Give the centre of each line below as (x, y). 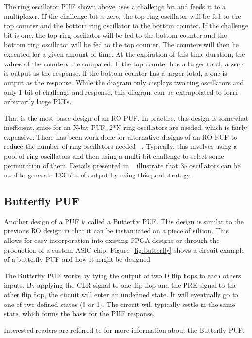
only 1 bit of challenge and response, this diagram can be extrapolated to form (121, 92)
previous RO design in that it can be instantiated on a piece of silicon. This (117, 231)
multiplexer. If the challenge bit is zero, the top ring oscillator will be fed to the (123, 16)
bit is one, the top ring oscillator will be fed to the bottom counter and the (116, 35)
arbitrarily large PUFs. (38, 101)
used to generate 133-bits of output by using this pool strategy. (98, 175)
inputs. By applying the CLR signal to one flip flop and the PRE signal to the (120, 285)
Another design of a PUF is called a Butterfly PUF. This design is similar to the (124, 221)
